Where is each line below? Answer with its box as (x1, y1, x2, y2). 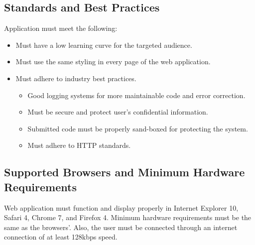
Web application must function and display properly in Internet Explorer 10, (4, 202, 239, 213)
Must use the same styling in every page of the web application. (15, 56, 211, 67)
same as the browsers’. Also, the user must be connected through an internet (4, 222, 238, 232)
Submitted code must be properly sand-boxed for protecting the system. (27, 123, 248, 133)
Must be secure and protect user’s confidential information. (27, 107, 208, 117)
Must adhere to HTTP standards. (27, 140, 131, 150)
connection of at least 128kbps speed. (4, 232, 118, 242)
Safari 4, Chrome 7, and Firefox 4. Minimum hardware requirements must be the (4, 212, 252, 223)
